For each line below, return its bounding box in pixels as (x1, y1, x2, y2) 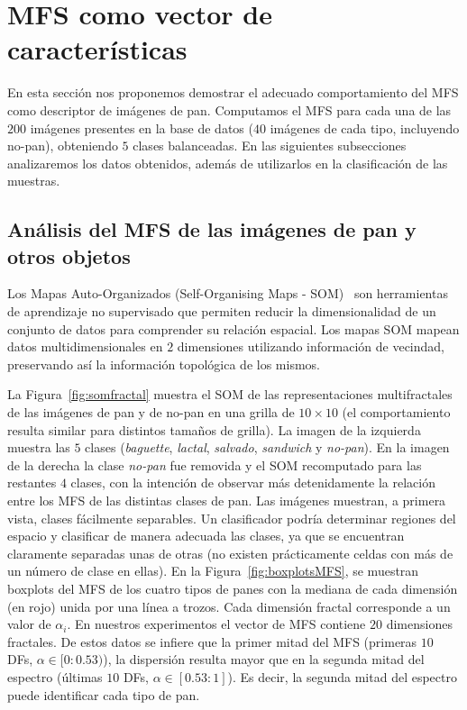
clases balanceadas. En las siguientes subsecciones (133, 136, 407, 155)
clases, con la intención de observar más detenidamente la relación (70, 473, 435, 492)
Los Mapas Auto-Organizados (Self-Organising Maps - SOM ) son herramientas (7, 284, 448, 303)
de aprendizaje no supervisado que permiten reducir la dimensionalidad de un (7, 302, 436, 321)
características (7, 31, 188, 68)
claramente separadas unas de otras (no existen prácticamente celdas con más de (7, 543, 453, 562)
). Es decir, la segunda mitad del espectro (227, 667, 457, 686)
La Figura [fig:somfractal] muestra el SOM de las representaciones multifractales (7, 385, 453, 404)
